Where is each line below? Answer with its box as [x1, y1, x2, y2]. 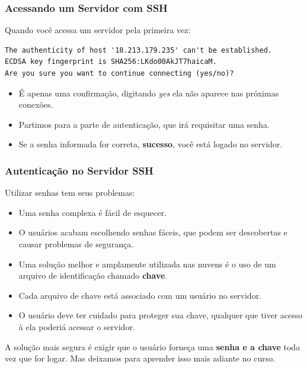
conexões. [18, 98, 53, 111]
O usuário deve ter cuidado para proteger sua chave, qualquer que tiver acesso [18, 309, 303, 321]
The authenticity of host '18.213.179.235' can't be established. [5, 46, 273, 54]
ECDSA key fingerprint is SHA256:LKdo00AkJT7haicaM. [5, 57, 217, 66]
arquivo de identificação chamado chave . [18, 269, 168, 282]
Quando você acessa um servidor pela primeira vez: [5, 24, 191, 36]
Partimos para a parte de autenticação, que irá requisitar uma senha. [18, 118, 270, 130]
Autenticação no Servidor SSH [5, 163, 153, 177]
